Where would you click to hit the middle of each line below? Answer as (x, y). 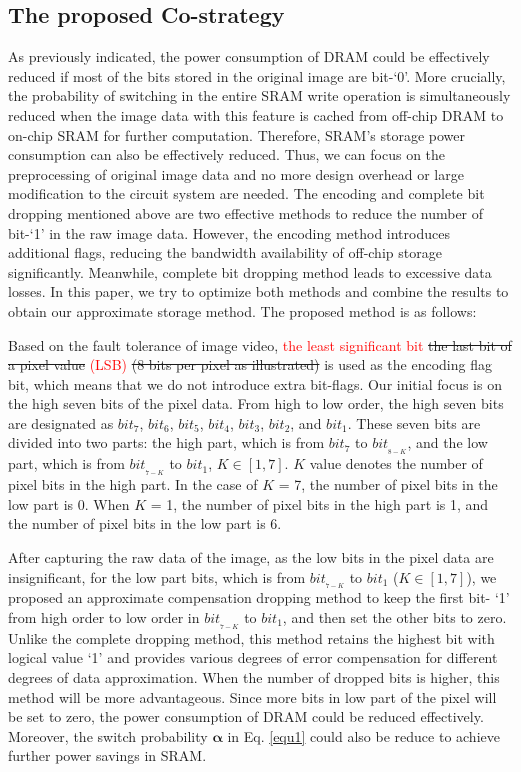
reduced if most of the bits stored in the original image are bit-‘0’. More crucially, (257, 75)
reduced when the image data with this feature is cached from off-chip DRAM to (256, 114)
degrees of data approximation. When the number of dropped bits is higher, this (254, 677)
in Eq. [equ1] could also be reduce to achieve (363, 735)
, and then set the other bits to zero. (394, 617)
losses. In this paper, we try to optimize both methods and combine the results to (258, 291)
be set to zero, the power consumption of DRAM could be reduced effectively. (246, 716)
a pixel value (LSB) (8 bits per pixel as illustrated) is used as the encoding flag (250, 364)
